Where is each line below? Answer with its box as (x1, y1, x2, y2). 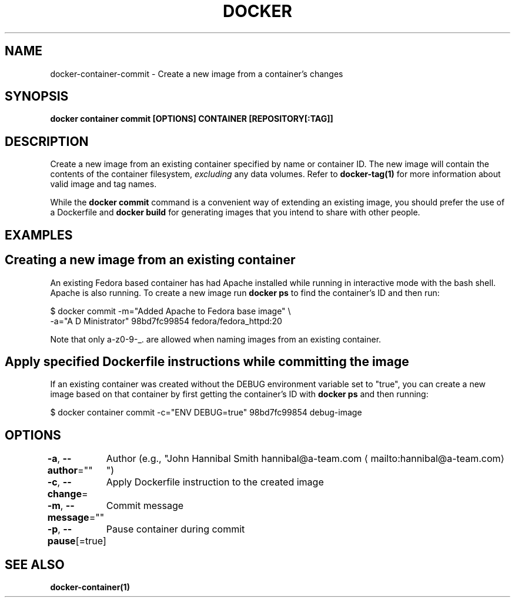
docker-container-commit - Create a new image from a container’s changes (50, 68, 343, 79)
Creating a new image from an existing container (5, 252, 296, 268)
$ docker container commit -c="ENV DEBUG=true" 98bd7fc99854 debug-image (50, 407, 362, 418)
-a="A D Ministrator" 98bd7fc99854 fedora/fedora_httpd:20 (50, 315, 282, 326)
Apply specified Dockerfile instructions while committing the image (5, 354, 409, 369)
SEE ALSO (5, 557, 65, 572)
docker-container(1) (50, 582, 130, 593)
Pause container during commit (106, 523, 245, 536)
